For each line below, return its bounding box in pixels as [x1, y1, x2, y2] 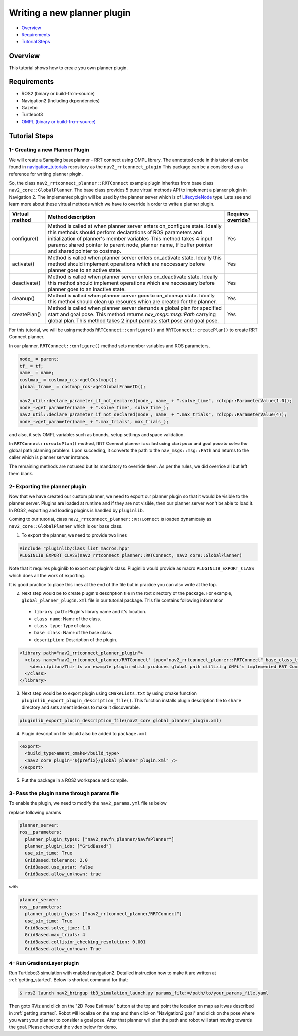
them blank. [9, 470, 34, 476]
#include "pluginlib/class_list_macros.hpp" [19, 545, 130, 551]
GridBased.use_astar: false [25, 864, 93, 870]
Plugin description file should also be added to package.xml [21, 731, 147, 737]
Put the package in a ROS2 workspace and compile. [21, 777, 128, 783]
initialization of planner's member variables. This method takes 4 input [48, 235, 213, 242]
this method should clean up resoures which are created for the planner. [48, 298, 217, 305]
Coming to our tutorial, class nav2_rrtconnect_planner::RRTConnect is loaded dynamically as [9, 517, 212, 522]
